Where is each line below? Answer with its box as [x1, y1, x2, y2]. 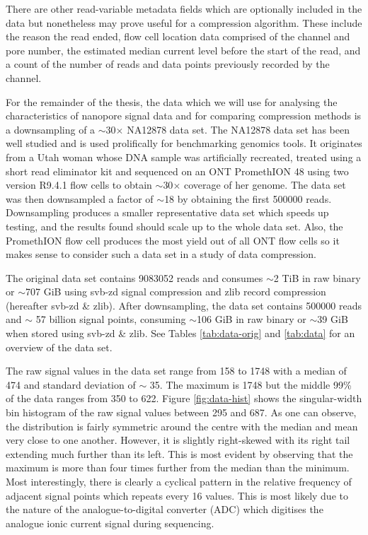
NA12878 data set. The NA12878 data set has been [127, 122, 350, 136]
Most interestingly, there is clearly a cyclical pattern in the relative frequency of [6, 474, 352, 488]
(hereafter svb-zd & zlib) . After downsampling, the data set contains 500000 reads [6, 298, 362, 312]
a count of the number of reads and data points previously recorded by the [6, 57, 330, 71]
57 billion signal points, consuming [35, 312, 186, 327]
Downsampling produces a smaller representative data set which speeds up [6, 205, 329, 220]
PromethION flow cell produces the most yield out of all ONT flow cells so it [6, 233, 340, 247]
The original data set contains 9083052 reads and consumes [6, 270, 263, 285]
